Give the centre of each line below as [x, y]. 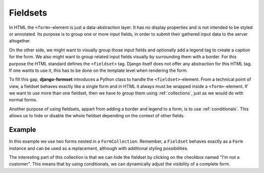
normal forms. [23, 100]
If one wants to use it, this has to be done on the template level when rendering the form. [99, 70]
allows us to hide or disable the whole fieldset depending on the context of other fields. [97, 116]
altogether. [20, 41]
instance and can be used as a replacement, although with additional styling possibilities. [99, 148]
